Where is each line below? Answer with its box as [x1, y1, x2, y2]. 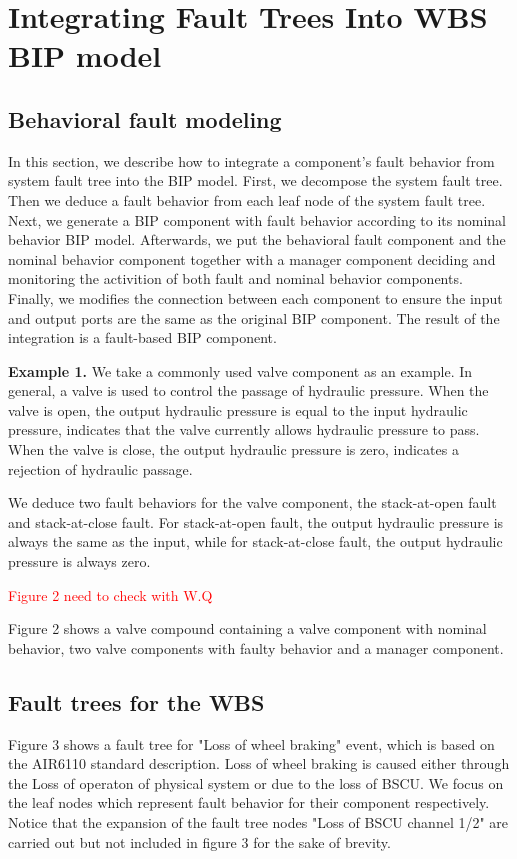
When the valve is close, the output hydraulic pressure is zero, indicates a [8, 439, 459, 460]
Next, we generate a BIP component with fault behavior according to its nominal [8, 209, 506, 230]
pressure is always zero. [8, 551, 151, 572]
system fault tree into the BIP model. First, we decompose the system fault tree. [8, 170, 503, 191]
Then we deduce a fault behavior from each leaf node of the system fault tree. [8, 189, 486, 210]
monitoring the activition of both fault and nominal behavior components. [8, 268, 463, 289]
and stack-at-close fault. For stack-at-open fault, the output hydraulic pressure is [8, 511, 504, 532]
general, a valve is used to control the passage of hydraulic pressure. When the [8, 380, 489, 401]
